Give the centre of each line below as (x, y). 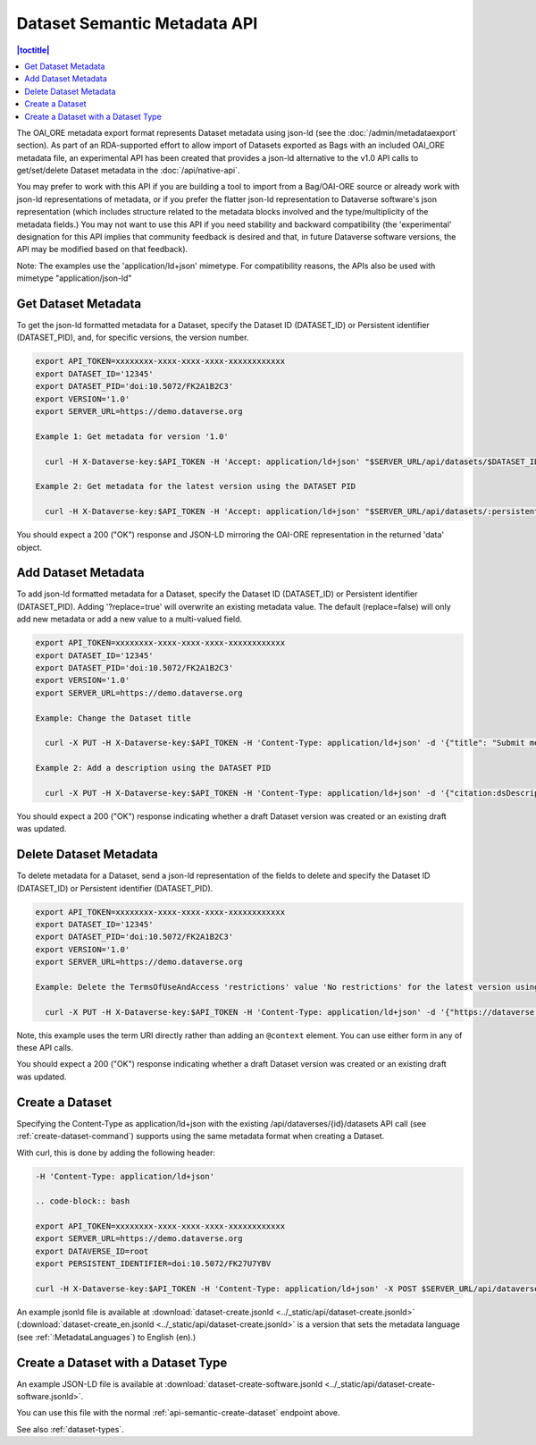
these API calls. (45, 1048)
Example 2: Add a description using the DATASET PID (153, 768)
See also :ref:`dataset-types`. (70, 1429)
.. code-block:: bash (83, 1201)
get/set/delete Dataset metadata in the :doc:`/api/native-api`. (128, 171)
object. (29, 547)
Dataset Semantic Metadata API (137, 23)
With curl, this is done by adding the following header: (116, 1153)
